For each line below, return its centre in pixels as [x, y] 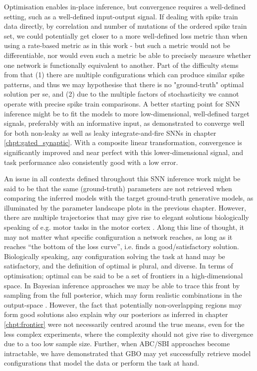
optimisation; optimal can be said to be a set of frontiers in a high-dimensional [124, 276]
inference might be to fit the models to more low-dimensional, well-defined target [127, 113]
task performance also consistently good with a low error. [91, 162]
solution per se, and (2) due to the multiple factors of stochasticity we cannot [122, 94]
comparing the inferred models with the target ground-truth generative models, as [129, 198]
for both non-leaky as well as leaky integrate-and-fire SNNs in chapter [110, 132]
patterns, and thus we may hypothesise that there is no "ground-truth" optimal [124, 84]
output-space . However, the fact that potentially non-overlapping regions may [123, 304]
